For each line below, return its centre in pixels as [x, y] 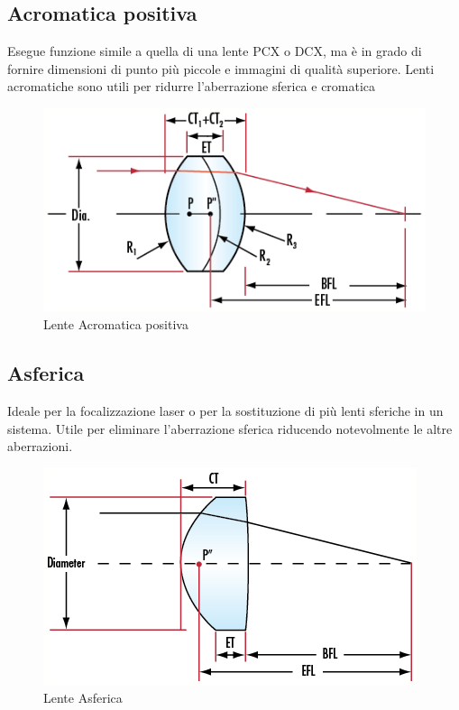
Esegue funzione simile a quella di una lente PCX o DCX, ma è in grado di [215, 51]
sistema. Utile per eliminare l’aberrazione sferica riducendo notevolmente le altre [230, 428]
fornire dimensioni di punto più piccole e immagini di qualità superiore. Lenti [221, 68]
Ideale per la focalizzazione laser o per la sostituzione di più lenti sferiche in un [225, 411]
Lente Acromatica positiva [116, 324]
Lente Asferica [83, 698]
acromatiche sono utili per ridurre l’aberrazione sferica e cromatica [192, 86]
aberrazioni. [40, 446]
